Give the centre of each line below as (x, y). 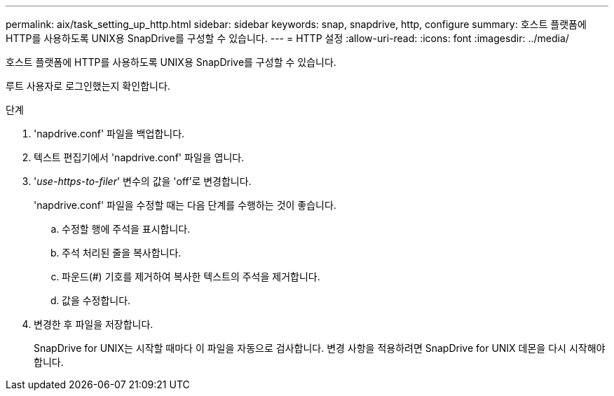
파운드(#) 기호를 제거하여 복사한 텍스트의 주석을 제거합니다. (191, 276)
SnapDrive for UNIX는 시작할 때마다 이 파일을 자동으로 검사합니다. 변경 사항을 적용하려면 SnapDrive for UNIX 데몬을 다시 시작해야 (320, 348)
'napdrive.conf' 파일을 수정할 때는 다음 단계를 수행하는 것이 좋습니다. (185, 205)
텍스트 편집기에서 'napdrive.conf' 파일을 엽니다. (139, 157)
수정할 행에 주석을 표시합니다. (126, 229)
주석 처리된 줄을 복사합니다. (122, 253)
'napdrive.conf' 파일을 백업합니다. (109, 134)
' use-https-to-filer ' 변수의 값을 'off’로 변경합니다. (143, 181)
